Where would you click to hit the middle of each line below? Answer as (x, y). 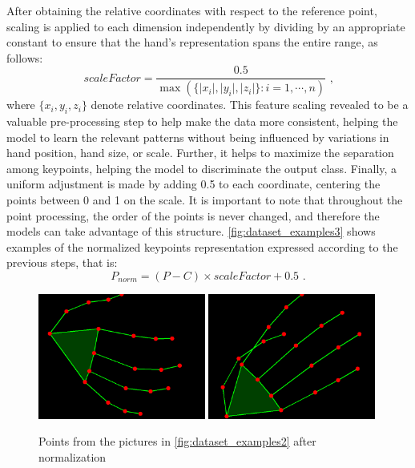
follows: (25, 57)
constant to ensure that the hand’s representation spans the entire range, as (192, 42)
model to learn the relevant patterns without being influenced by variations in (198, 137)
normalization (73, 457)
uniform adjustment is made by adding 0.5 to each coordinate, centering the (193, 184)
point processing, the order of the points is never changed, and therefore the (193, 215)
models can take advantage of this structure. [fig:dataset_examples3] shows (191, 231)
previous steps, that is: (62, 262)
